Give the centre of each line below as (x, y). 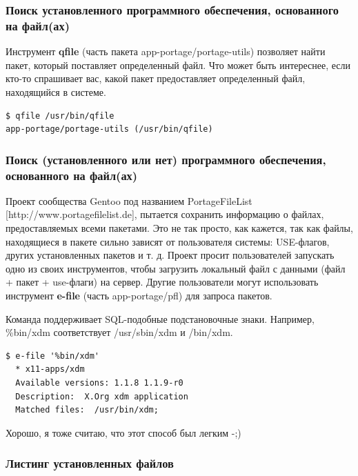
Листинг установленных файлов (90, 463)
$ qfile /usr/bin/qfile (60, 116)
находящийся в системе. (56, 91)
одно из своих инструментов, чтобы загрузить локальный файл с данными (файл (176, 268)
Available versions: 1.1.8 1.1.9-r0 (99, 383)
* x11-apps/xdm (50, 369)
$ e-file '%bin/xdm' (53, 356)
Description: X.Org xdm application (102, 396)
